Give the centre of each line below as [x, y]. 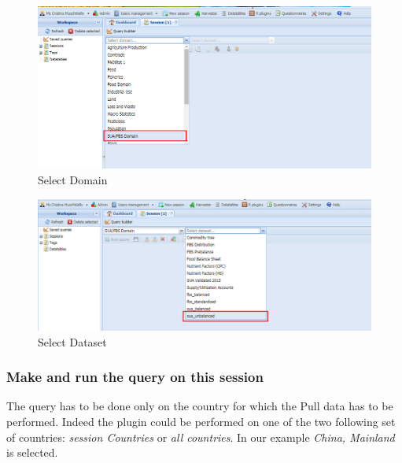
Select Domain [73, 180]
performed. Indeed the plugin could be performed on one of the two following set [201, 421]
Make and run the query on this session [135, 377]
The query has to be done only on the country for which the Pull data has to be [200, 406]
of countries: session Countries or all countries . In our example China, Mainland [201, 437]
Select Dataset [72, 341]
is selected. [32, 452]
